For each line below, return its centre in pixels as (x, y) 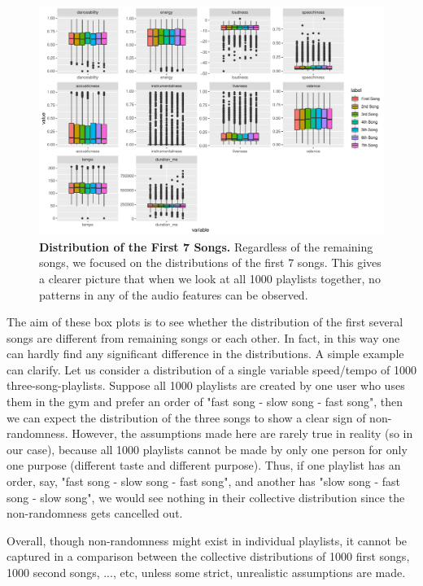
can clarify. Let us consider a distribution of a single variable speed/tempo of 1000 (211, 369)
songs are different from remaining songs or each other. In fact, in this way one (203, 337)
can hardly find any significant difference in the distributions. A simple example (205, 354)
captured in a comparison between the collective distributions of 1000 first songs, (208, 556)
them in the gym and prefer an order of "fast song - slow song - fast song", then (205, 402)
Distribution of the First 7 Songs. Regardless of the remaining (206, 246)
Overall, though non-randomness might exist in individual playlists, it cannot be (207, 540)
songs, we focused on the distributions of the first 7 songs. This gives (210, 262)
